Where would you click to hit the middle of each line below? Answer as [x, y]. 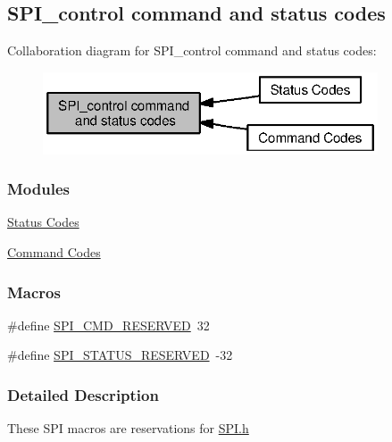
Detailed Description [83, 394]
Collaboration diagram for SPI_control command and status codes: [192, 50]
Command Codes [54, 251]
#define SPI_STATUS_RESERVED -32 [120, 355]
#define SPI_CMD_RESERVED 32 [108, 325]
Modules [38, 189]
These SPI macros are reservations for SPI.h [128, 428]
